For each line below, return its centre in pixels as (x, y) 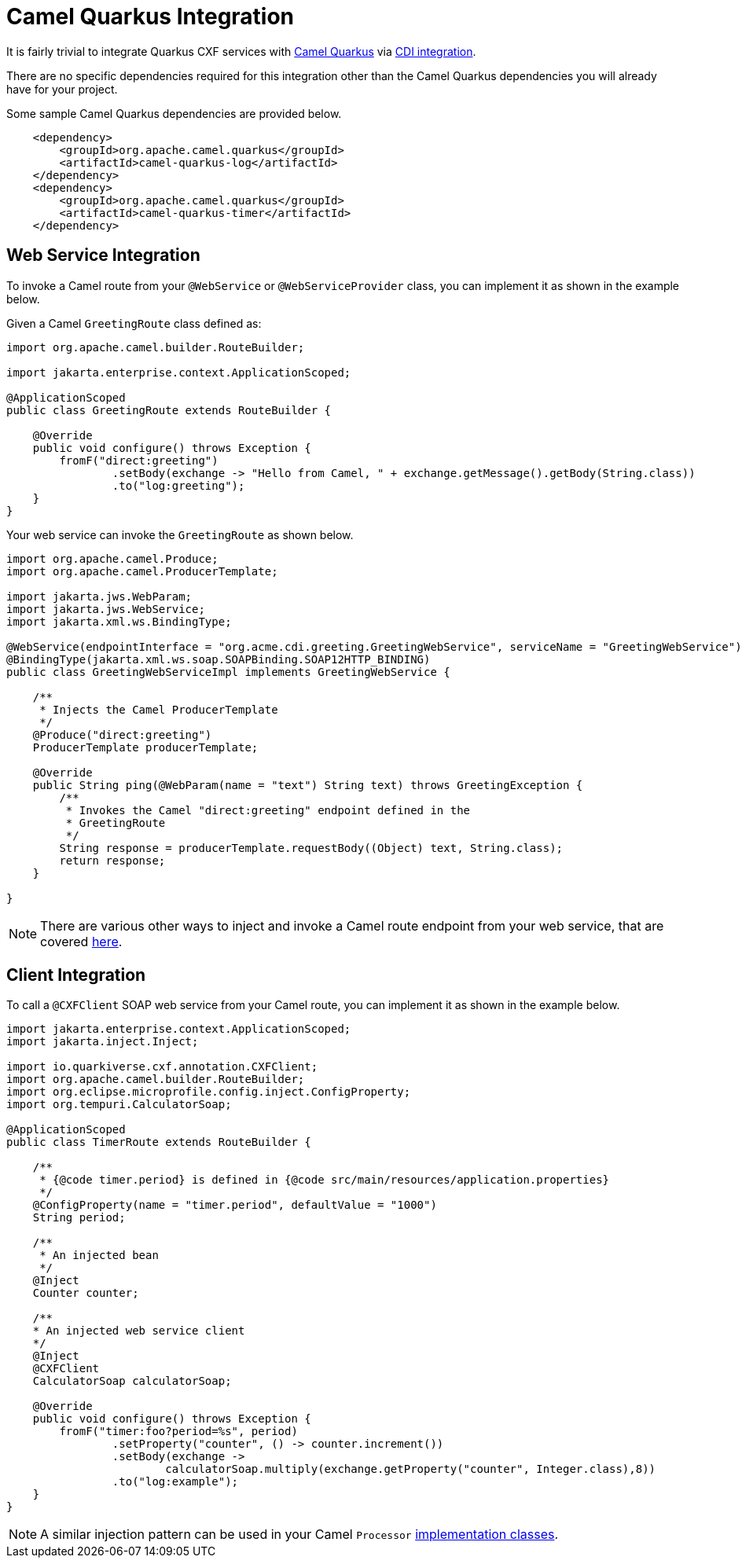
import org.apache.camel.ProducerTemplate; (142, 571)
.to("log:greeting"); (178, 485)
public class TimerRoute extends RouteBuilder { (159, 1142)
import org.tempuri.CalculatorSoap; (119, 1105)
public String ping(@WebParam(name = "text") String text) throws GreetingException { (308, 785)
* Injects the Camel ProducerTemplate (159, 709)
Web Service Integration (103, 255)
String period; (79, 1218)
